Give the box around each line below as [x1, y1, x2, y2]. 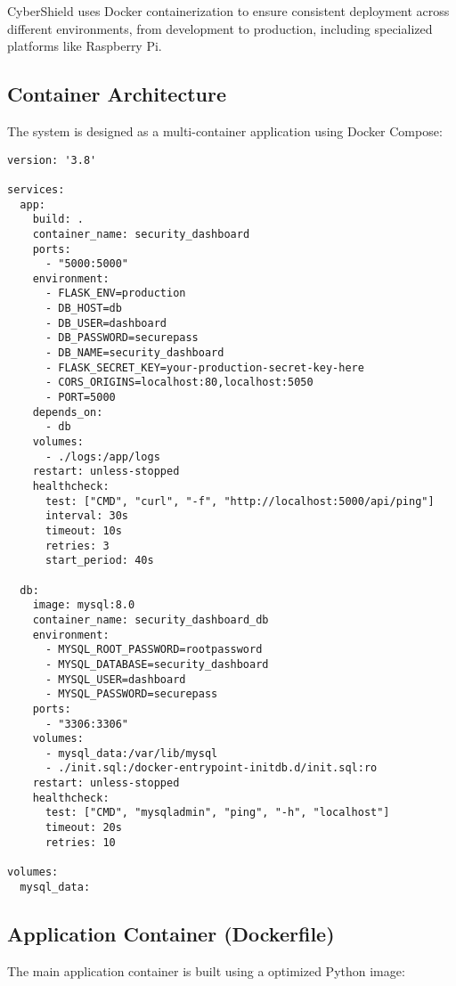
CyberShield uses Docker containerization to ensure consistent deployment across [7, 2, 450, 20]
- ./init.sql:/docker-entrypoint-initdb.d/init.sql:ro [45, 762, 378, 775]
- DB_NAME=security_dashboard [45, 346, 224, 360]
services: [7, 183, 65, 196]
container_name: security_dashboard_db [32, 613, 269, 626]
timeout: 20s [45, 821, 122, 835]
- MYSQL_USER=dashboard [45, 672, 186, 686]
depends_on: [32, 405, 103, 419]
